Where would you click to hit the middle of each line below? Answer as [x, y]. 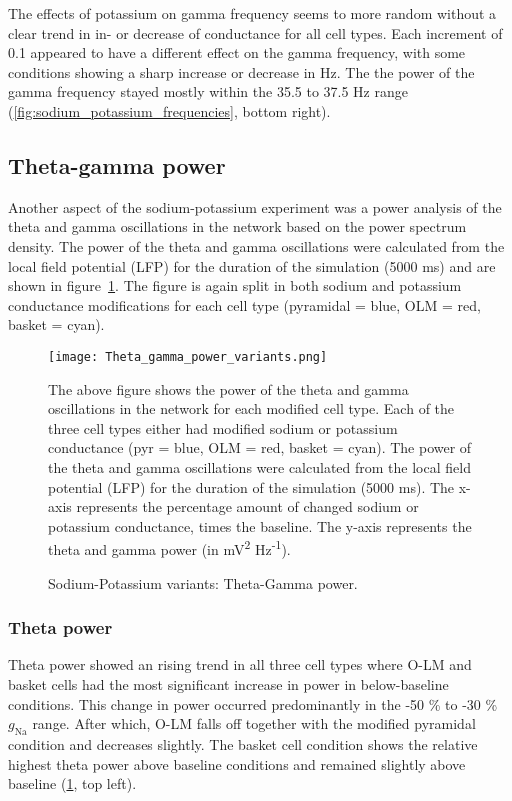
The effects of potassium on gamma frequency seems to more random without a [252, 13]
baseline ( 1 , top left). [72, 783]
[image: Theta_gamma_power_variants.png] [188, 356]
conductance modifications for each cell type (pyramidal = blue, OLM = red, [244, 304]
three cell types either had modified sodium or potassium [223, 427]
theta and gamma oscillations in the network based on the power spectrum [237, 226]
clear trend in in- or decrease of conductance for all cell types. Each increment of [255, 32]
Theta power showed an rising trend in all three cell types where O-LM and [240, 664]
